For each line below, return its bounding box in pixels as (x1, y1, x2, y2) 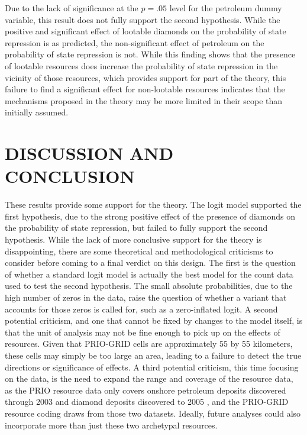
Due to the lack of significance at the (5, 2, 138, 14)
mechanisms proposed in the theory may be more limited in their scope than (5, 94, 283, 107)
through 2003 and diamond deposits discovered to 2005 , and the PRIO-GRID (5, 395, 289, 408)
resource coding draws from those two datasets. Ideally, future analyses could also (5, 407, 301, 419)
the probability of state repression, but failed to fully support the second (5, 221, 268, 234)
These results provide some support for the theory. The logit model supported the (5, 198, 302, 211)
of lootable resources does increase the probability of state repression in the (5, 59, 278, 72)
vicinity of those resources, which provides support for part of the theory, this (5, 71, 286, 83)
